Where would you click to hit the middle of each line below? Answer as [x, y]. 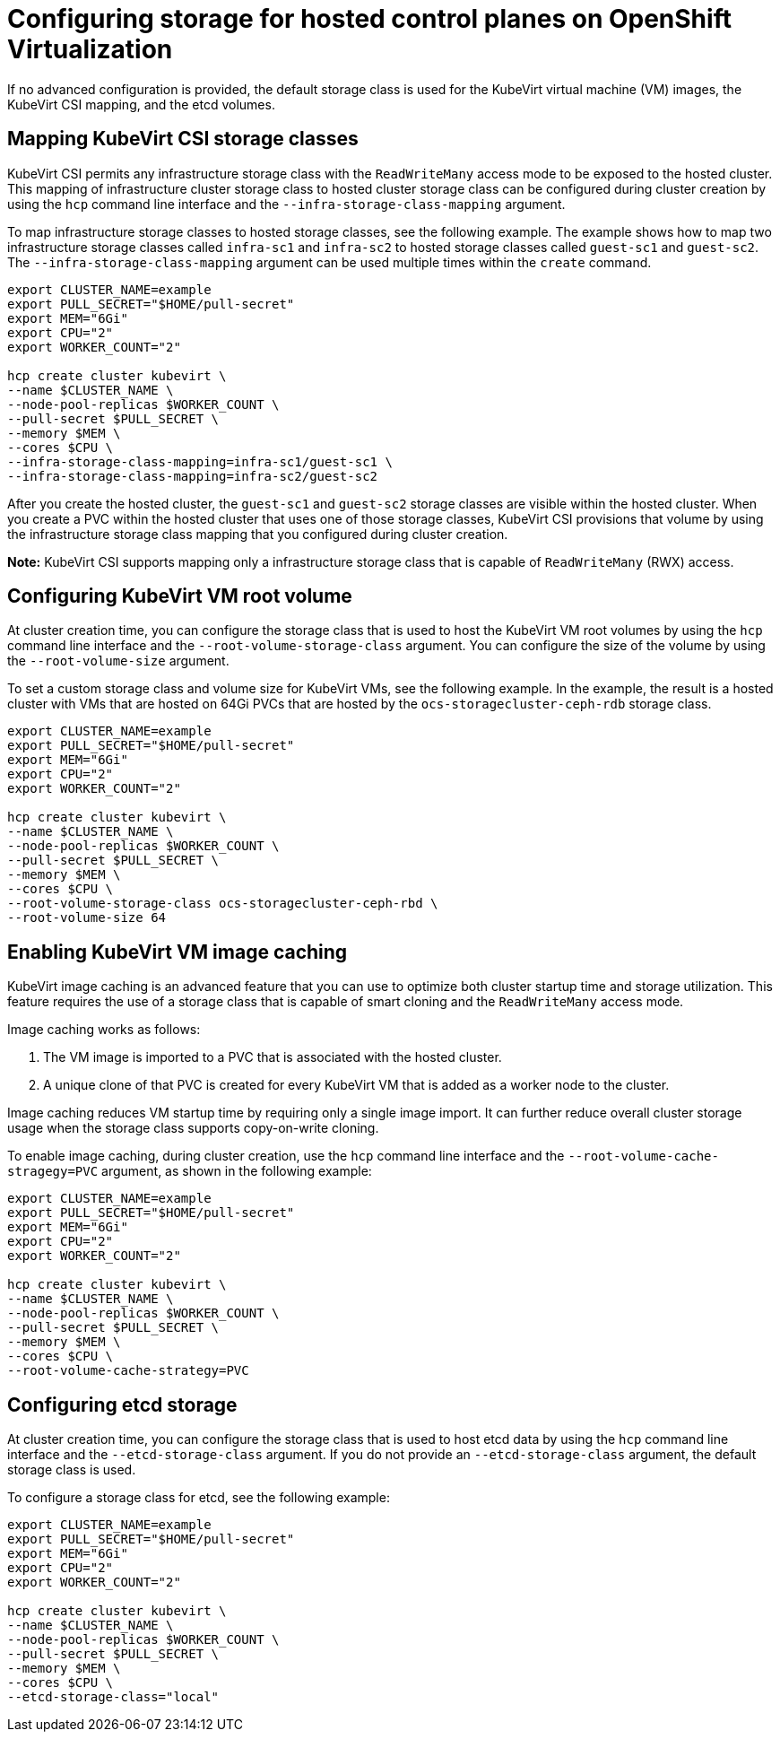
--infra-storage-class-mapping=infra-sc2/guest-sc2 [193, 476]
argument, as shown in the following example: [237, 1171]
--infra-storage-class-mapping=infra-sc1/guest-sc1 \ [200, 461]
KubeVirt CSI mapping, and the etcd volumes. [141, 104]
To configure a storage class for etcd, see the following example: [199, 1498]
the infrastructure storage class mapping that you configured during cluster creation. [258, 534]
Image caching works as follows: [104, 1030]
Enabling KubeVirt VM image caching [178, 952]
